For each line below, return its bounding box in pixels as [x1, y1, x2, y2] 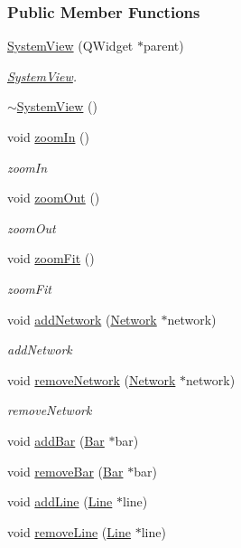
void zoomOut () [7, 188, 100, 207]
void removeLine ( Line [7, 522, 131, 541]
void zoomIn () [7, 128, 90, 146]
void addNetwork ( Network [7, 309, 157, 328]
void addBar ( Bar [7, 430, 105, 449]
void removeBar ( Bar [7, 461, 124, 480]
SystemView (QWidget [7, 36, 134, 55]
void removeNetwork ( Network [7, 370, 176, 389]
